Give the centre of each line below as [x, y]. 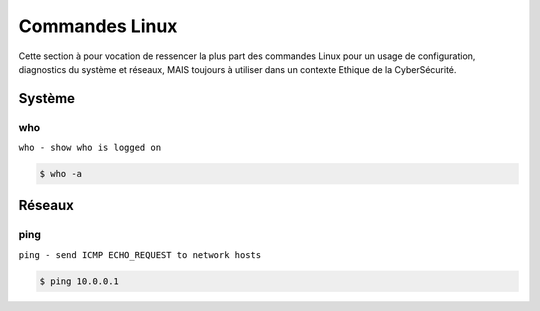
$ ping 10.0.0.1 [79, 281]
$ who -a [61, 174]
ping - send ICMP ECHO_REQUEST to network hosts [140, 254]
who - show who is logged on [90, 148]
